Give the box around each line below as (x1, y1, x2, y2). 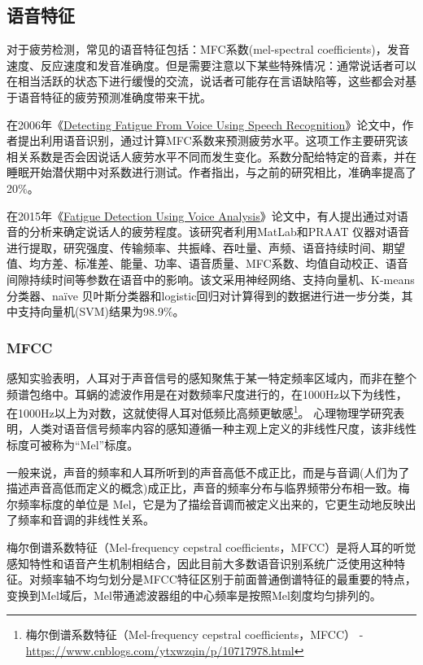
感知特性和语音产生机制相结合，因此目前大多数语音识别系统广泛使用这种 (7, 554, 394, 571)
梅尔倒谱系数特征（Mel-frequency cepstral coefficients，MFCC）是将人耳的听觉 (7, 538, 416, 555)
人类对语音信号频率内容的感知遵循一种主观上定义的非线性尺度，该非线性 (28, 420, 416, 437)
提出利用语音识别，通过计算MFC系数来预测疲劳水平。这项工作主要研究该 (17, 132, 408, 149)
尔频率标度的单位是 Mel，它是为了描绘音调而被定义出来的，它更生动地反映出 (7, 495, 416, 512)
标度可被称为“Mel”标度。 (7, 435, 139, 453)
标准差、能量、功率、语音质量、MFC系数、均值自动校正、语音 (74, 255, 408, 272)
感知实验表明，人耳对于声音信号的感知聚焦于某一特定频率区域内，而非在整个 (7, 369, 416, 386)
